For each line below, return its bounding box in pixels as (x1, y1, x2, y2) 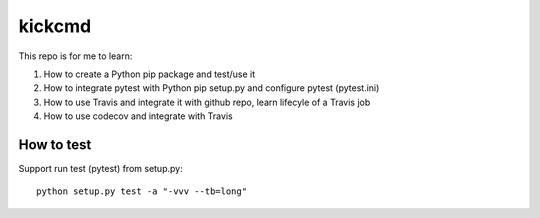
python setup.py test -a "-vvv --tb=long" (36, 186, 248, 197)
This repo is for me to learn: (18, 50, 133, 62)
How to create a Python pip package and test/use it (43, 68, 256, 80)
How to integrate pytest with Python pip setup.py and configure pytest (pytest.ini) (43, 82, 380, 94)
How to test (18, 136, 92, 153)
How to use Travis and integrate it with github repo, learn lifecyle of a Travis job (43, 96, 371, 108)
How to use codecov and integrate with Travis (43, 110, 234, 122)
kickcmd (18, 15, 92, 37)
